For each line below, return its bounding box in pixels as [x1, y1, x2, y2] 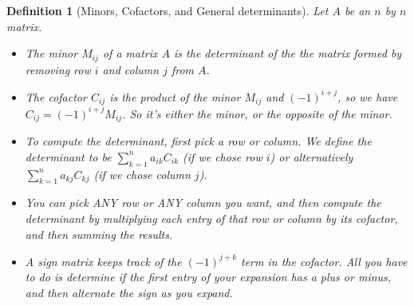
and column [102, 61, 160, 77]
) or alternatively [270, 148, 353, 165]
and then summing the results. [25, 225, 173, 242]
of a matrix [102, 45, 158, 62]
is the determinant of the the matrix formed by [174, 45, 402, 62]
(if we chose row [183, 148, 262, 165]
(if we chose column [93, 165, 191, 182]
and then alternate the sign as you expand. [25, 284, 233, 300]
